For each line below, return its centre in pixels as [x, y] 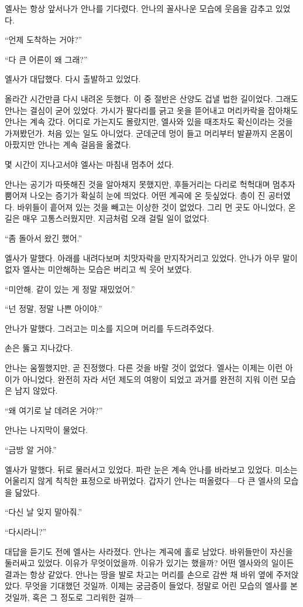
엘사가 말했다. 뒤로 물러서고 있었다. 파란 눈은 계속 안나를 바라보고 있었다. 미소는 [151, 469]
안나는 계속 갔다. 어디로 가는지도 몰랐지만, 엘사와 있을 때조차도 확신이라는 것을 [149, 122]
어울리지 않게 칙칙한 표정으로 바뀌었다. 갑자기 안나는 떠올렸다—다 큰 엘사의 [143, 481]
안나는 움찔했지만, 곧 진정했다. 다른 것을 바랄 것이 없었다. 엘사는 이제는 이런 [144, 368]
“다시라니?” [26, 531]
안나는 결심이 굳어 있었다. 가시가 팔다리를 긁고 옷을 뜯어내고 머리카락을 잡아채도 [151, 110]
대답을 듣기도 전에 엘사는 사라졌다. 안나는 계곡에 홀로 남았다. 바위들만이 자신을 [149, 551]
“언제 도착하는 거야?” [44, 40]
